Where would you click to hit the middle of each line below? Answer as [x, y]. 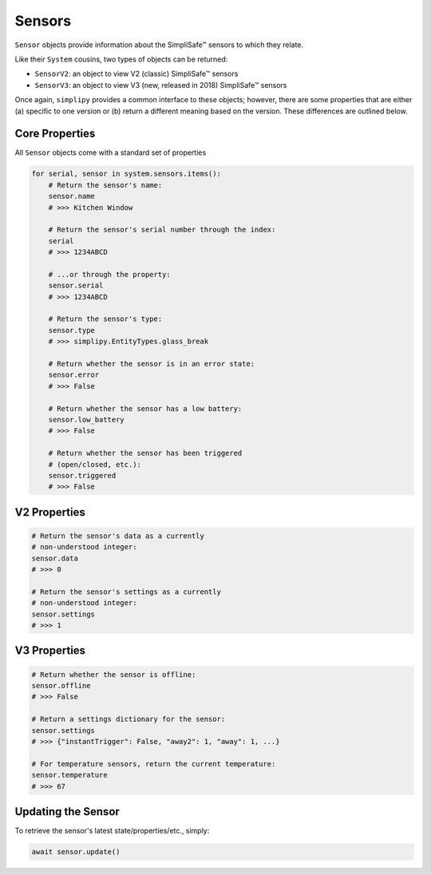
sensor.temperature [69, 775]
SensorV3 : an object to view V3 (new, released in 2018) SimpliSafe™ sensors [161, 85]
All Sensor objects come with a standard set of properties [111, 152]
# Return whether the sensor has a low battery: [145, 408]
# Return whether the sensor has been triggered [145, 453]
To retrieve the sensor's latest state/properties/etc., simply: [112, 831]
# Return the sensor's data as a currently [118, 536]
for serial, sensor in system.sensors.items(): [126, 174]
